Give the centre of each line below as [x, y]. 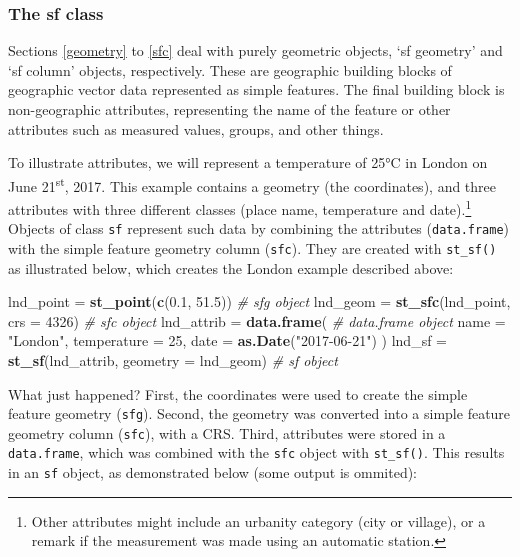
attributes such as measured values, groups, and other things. [196, 128]
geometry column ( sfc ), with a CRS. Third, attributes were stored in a [227, 432]
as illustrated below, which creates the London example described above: [231, 267]
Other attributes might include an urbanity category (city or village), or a [258, 520]
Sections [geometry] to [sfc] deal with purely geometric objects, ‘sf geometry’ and [255, 50]
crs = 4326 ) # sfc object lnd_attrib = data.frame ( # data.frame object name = [257, 320]
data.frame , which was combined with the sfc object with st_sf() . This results [256, 452]
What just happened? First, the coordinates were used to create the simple [238, 393]
